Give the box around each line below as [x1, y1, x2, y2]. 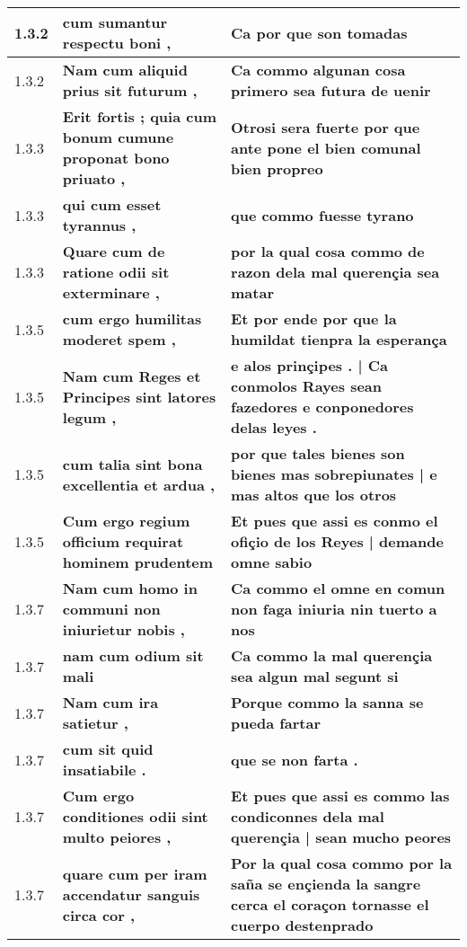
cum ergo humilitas [62, 308, 202, 329]
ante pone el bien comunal [231, 137, 421, 158]
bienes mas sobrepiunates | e [231, 464, 437, 484]
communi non [62, 598, 161, 619]
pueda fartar [231, 712, 322, 733]
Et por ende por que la [231, 308, 397, 329]
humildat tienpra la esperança [231, 329, 447, 350]
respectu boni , [62, 32, 172, 53]
